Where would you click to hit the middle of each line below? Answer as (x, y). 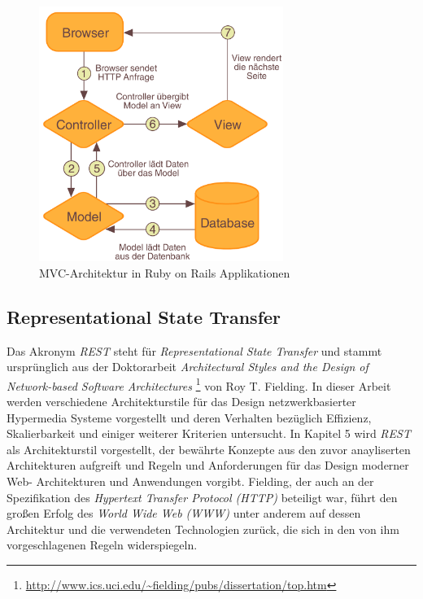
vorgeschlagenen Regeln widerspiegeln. (102, 545)
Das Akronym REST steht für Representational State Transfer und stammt (194, 350)
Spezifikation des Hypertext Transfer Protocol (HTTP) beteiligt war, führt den (202, 497)
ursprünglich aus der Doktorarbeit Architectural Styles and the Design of (188, 367)
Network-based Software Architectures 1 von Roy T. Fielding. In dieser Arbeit (199, 384)
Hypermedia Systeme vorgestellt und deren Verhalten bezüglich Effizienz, (189, 417)
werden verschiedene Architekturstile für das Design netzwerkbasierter (181, 401)
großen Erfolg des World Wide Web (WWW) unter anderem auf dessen (184, 513)
